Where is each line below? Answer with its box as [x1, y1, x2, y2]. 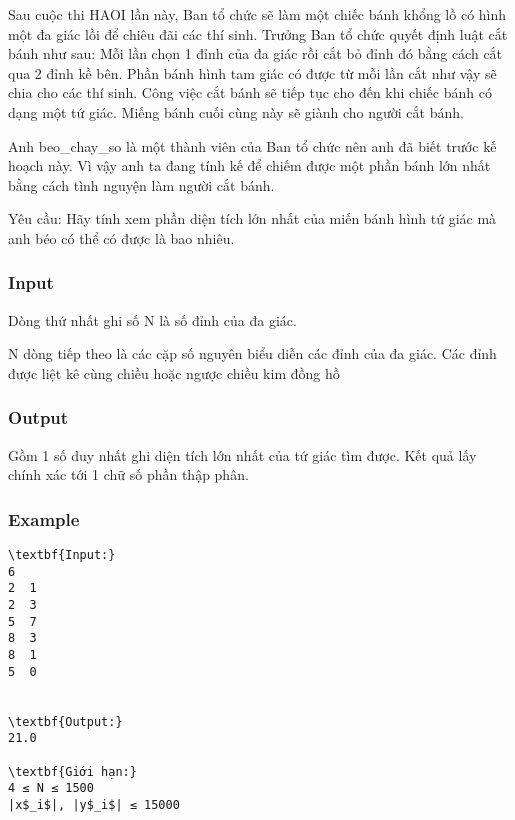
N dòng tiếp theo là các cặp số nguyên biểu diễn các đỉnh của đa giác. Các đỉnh [8, 343, 497, 364]
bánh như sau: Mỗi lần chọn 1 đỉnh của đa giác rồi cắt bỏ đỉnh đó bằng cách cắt [8, 43, 503, 64]
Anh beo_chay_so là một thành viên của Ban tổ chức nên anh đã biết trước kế [8, 135, 497, 156]
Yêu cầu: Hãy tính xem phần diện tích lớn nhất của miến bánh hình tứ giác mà [8, 208, 497, 229]
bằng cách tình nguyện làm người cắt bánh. [8, 174, 275, 195]
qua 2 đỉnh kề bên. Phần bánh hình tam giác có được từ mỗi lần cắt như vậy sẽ [8, 62, 497, 83]
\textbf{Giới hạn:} [8, 764, 137, 779]
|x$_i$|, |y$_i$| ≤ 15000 [8, 798, 180, 812]
